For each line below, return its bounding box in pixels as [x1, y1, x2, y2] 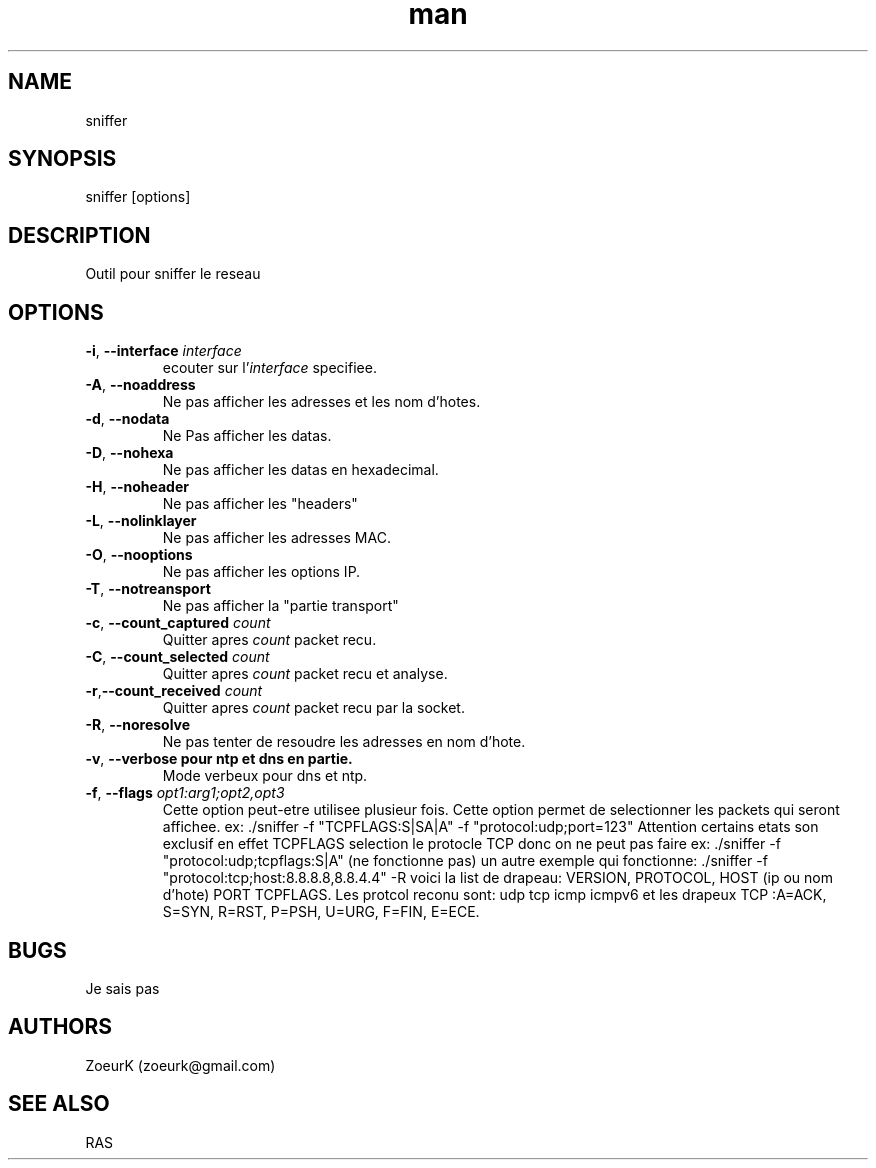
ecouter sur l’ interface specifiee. [162, 359, 377, 377]
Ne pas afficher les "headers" [162, 495, 358, 513]
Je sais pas [85, 979, 160, 997]
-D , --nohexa [85, 444, 174, 462]
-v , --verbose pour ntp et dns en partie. [85, 750, 353, 768]
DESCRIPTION [8, 222, 151, 248]
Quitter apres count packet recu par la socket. [162, 699, 465, 717]
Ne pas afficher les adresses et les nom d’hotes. [162, 393, 481, 411]
